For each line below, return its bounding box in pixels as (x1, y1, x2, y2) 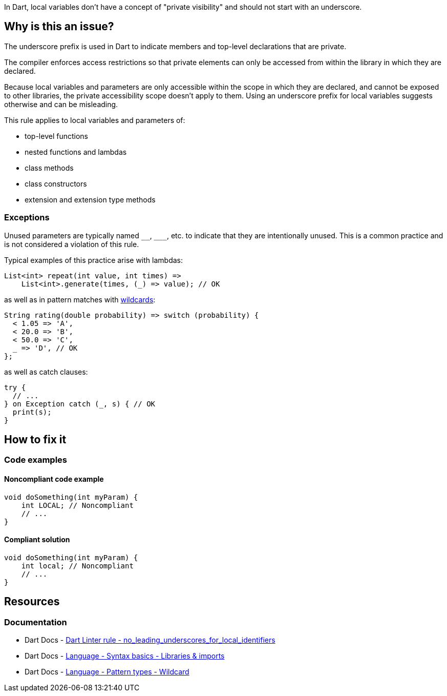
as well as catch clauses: (4, 367, 88, 376)
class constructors (25, 179, 87, 188)
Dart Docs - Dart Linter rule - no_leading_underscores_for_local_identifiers (25, 636, 275, 645)
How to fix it (4, 433, 67, 446)
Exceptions (4, 212, 50, 223)
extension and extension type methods (25, 195, 156, 204)
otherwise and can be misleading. (4, 99, 118, 109)
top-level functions (25, 131, 88, 140)
